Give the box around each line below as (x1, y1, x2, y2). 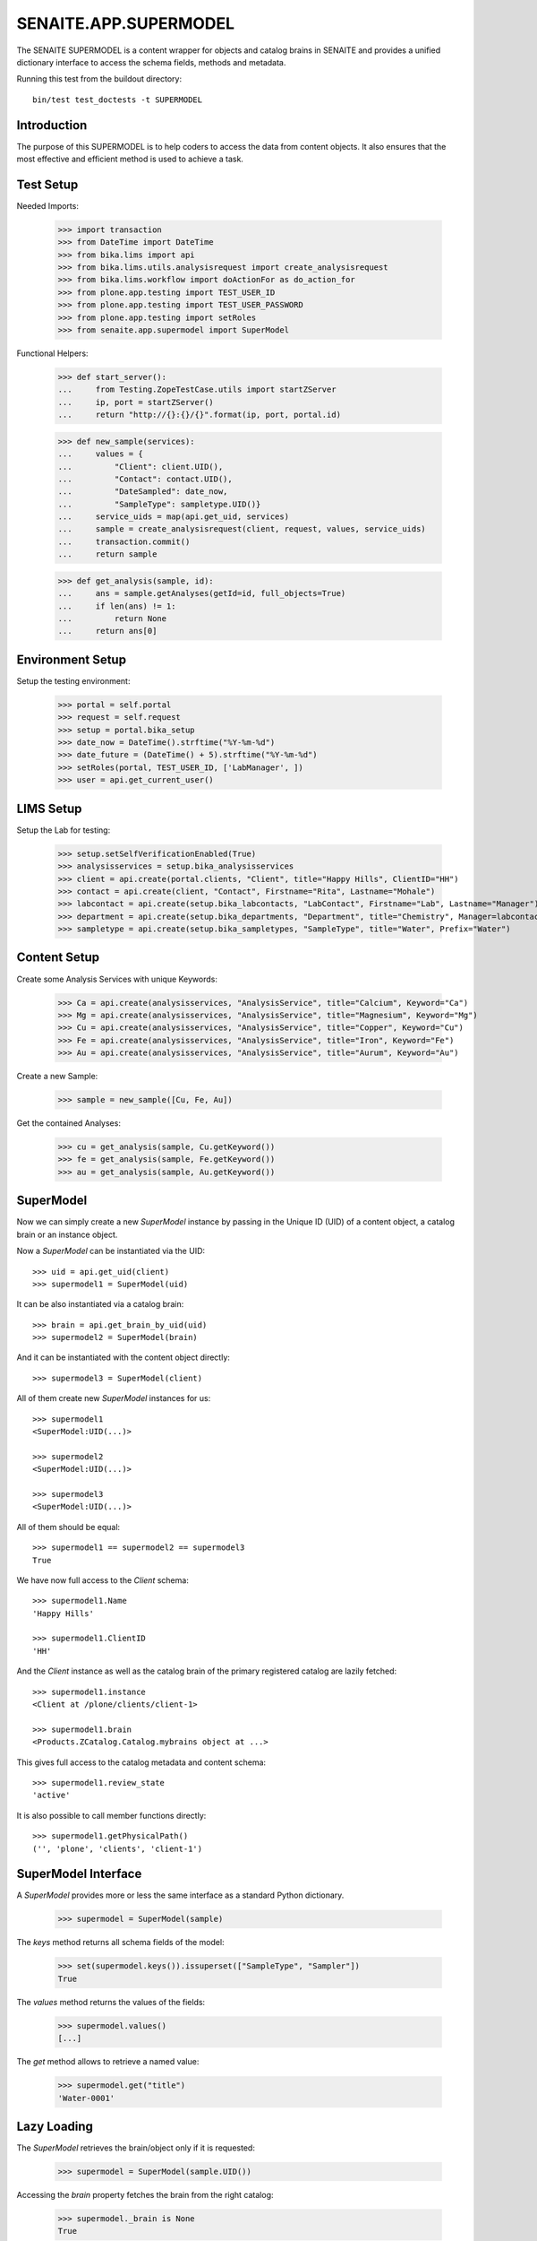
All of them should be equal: (16, 1521, 121, 1532)
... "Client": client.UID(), (57, 462, 224, 472)
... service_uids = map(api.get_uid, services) (57, 512, 290, 522)
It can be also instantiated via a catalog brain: (16, 1299, 184, 1310)
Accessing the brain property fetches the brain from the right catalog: (16, 2190, 274, 2200)
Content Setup (16, 950, 100, 965)
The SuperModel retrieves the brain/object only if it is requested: (16, 2142, 255, 2153)
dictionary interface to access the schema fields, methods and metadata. (16, 56, 286, 67)
